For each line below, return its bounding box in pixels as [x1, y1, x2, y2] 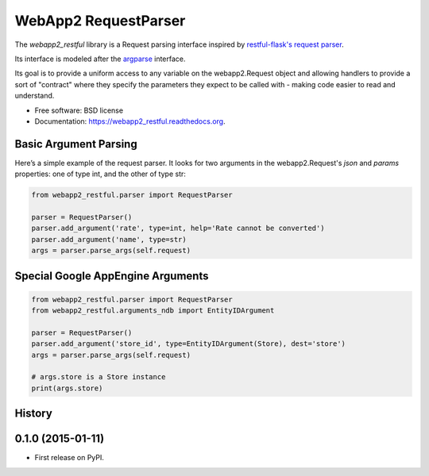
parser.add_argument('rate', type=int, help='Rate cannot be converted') [31, 224, 325, 233]
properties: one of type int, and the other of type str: [14, 169, 187, 178]
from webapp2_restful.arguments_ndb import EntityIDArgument [31, 306, 275, 315]
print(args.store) [31, 383, 103, 393]
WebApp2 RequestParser [14, 12, 186, 29]
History [14, 407, 53, 420]
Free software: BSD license [34, 106, 123, 115]
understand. [14, 91, 55, 101]
